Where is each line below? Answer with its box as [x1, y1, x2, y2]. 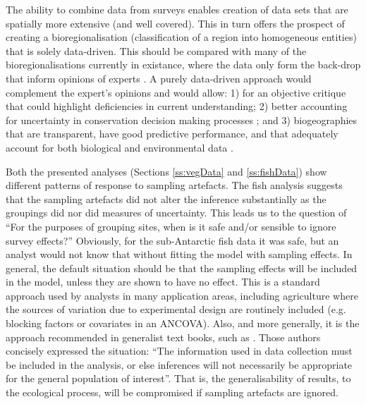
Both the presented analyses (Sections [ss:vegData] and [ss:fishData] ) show [6, 164, 327, 178]
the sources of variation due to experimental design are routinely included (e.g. [6, 302, 346, 317]
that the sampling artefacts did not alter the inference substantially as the [6, 191, 327, 206]
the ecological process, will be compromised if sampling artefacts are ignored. [6, 385, 338, 400]
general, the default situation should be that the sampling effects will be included [6, 260, 358, 275]
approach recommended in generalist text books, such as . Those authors [6, 329, 321, 344]
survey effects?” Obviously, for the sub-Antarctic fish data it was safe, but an [6, 233, 339, 247]
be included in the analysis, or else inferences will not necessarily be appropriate [6, 357, 353, 372]
